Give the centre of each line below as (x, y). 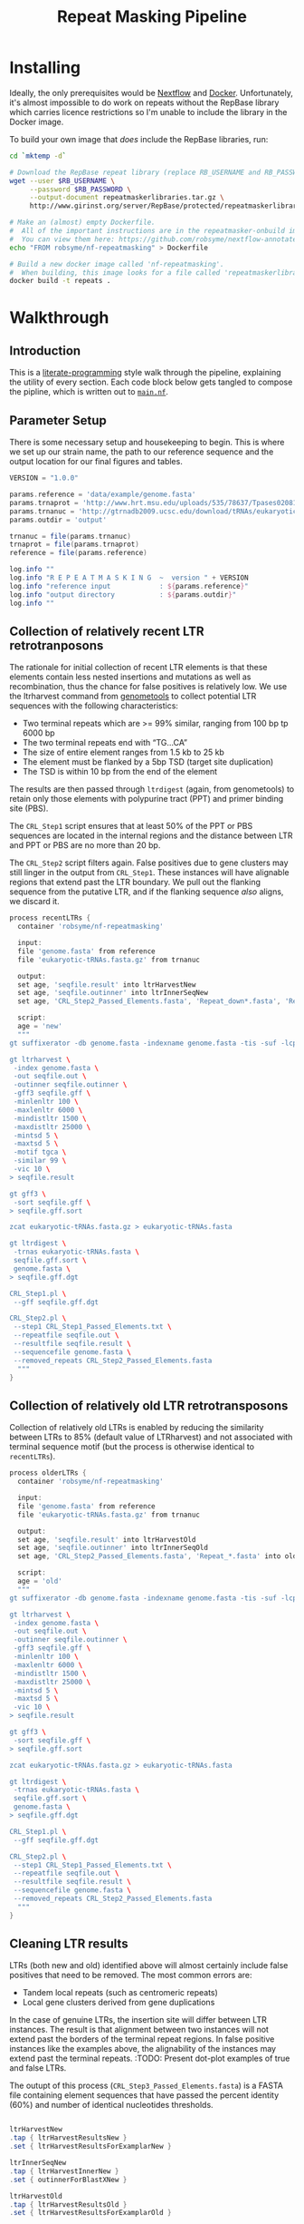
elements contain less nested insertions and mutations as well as (130, 677)
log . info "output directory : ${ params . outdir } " (123, 595)
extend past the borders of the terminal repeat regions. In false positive (142, 2039)
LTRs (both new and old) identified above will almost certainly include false (149, 1966)
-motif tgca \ (40, 1152)
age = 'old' (40, 1581)
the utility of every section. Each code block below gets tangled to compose (151, 382)
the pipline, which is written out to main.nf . (89, 392)
